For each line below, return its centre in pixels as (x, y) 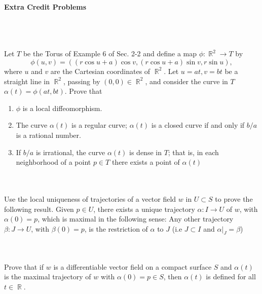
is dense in (145, 152)
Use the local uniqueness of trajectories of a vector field (90, 198)
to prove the (234, 198)
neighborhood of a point (53, 162)
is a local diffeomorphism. (62, 108)
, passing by (82, 81)
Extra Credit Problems (45, 7)
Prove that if (24, 266)
